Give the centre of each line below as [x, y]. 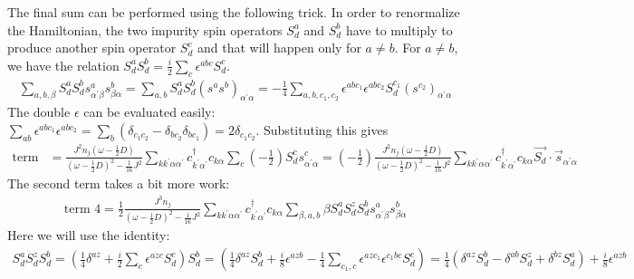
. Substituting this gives [322, 130]
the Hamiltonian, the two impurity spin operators [145, 29]
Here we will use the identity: [89, 235]
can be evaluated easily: [149, 112]
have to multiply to [399, 29]
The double [39, 112]
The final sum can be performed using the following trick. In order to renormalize [234, 12]
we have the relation [63, 65]
